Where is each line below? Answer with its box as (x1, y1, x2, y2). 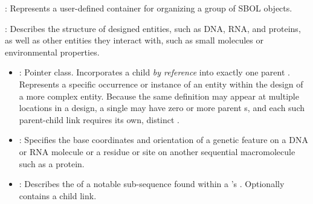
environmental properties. (5, 45, 100, 58)
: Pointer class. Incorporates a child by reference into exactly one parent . (19, 66, 290, 78)
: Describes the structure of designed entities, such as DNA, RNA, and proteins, (5, 22, 301, 34)
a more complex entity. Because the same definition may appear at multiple (19, 89, 299, 102)
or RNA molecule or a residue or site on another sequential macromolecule (19, 145, 295, 158)
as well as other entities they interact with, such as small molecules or (5, 34, 263, 46)
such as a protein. (19, 157, 85, 170)
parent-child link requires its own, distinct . (19, 113, 179, 126)
